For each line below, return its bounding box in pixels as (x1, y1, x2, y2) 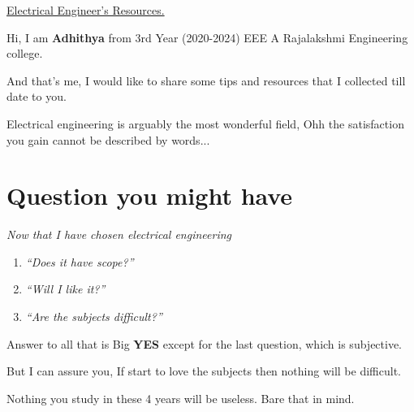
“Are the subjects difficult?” (25, 308, 162, 325)
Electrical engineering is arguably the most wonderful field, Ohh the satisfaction (6, 115, 404, 132)
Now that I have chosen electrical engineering (6, 226, 232, 243)
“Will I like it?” (25, 280, 106, 297)
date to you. (6, 88, 67, 105)
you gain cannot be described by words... (6, 131, 210, 148)
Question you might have (6, 179, 293, 212)
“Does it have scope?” (25, 253, 134, 270)
